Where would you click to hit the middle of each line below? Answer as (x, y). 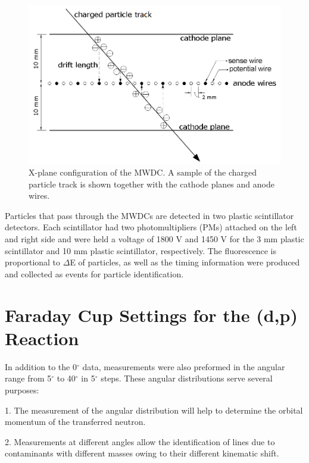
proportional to (33, 262)
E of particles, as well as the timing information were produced (185, 262)
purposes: (22, 390)
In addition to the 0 (41, 366)
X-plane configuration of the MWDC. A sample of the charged (143, 172)
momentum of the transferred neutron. (75, 422)
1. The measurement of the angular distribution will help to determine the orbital (154, 410)
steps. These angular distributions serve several (187, 378)
